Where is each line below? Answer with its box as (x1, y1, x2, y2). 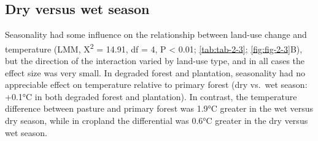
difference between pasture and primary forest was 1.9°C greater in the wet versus (5, 102, 314, 115)
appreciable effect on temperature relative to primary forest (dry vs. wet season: (5, 78, 308, 91)
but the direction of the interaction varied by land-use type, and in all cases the (5, 54, 305, 67)
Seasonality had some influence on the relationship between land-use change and (5, 28, 307, 41)
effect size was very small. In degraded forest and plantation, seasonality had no (5, 66, 305, 79)
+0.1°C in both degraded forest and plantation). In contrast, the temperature (5, 90, 297, 103)
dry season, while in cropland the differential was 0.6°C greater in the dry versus (5, 114, 308, 127)
